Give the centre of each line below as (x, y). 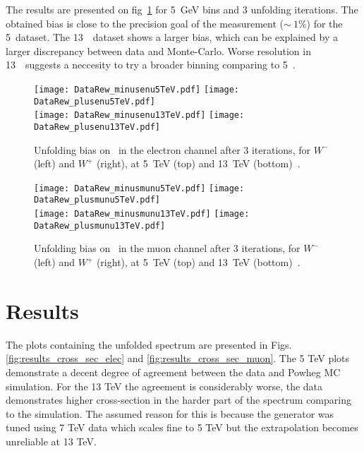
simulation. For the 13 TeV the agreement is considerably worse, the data (164, 386)
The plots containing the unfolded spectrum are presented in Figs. (149, 344)
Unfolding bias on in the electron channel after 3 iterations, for (172, 149)
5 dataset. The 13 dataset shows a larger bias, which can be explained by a (172, 37)
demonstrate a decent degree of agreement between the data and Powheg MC (173, 372)
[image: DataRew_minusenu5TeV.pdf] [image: (137, 89)
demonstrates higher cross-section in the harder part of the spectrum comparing (178, 400)
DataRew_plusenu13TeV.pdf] (97, 127)
